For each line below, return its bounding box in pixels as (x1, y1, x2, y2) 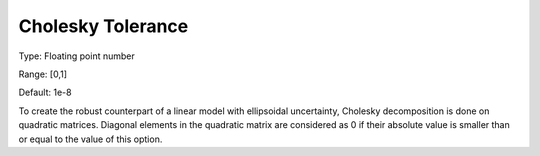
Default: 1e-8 (18, 86, 72, 99)
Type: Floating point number (18, 50, 135, 62)
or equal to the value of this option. (18, 133, 163, 145)
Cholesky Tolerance (18, 15, 189, 37)
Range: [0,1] (18, 68, 67, 80)
